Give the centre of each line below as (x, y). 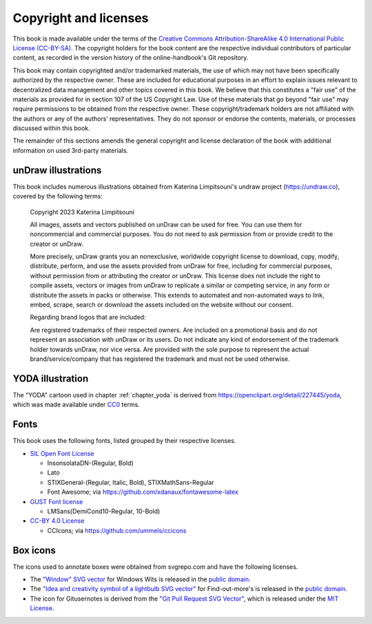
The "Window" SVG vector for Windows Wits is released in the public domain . (140, 579)
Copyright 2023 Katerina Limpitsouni (82, 212)
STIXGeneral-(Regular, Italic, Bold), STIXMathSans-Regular (131, 482)
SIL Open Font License (62, 453)
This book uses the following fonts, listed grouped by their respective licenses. (124, 441)
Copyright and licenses (81, 18)
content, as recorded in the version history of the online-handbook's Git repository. (131, 58)
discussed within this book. (52, 128)
